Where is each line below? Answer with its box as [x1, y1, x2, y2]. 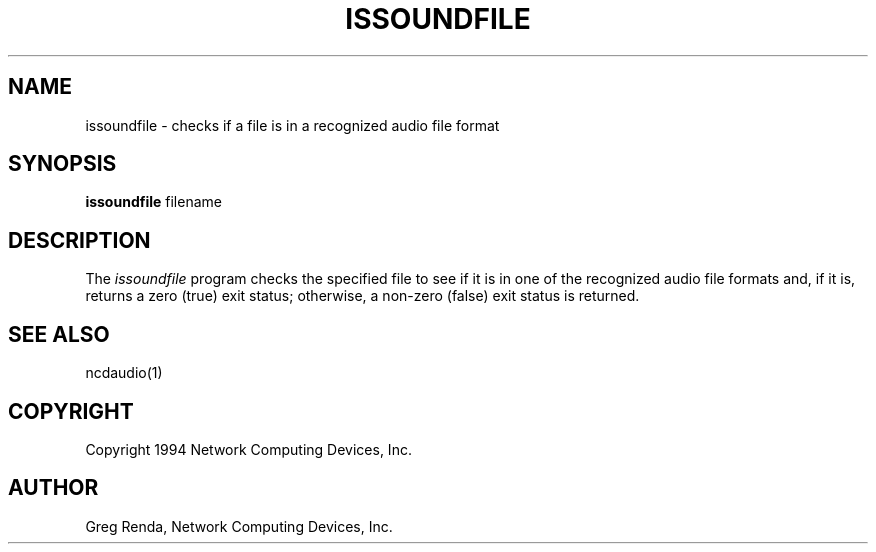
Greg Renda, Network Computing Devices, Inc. [85, 517, 393, 535]
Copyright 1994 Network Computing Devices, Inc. [85, 440, 412, 458]
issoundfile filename [85, 193, 222, 211]
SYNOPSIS [8, 151, 117, 177]
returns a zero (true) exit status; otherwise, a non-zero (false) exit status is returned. [85, 287, 640, 305]
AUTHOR [8, 475, 99, 501]
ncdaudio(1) [85, 364, 163, 382]
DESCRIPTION [8, 227, 151, 253]
